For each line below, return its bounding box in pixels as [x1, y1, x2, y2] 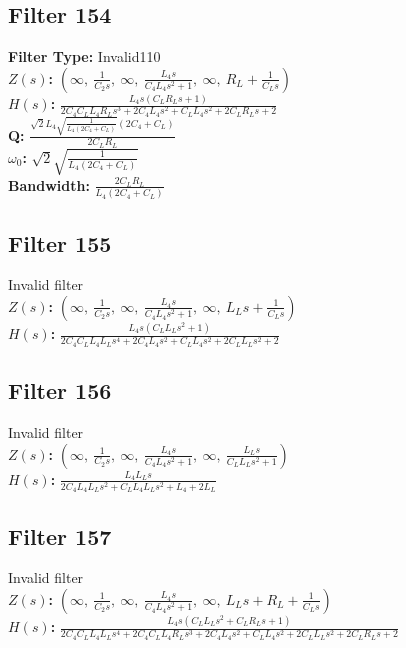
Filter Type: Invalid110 [8, 46, 161, 67]
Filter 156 [8, 375, 112, 406]
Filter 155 [8, 227, 112, 258]
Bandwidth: [8, 174, 90, 195]
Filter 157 [8, 520, 112, 551]
